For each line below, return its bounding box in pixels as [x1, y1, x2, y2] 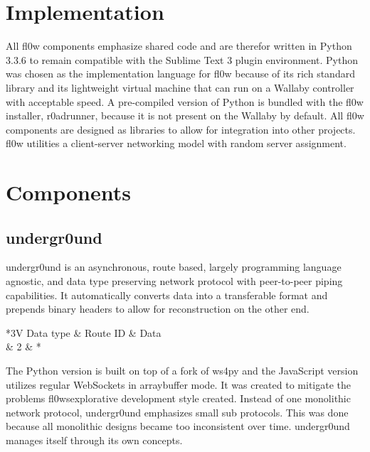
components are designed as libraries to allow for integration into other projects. [6, 122, 356, 136]
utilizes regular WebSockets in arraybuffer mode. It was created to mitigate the [6, 377, 351, 392]
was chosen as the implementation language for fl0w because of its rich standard [6, 66, 355, 81]
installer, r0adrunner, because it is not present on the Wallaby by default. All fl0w [6, 108, 364, 123]
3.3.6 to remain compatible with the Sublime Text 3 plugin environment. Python [6, 52, 358, 67]
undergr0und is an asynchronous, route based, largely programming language [6, 259, 342, 274]
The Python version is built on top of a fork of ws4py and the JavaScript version [6, 363, 359, 378]
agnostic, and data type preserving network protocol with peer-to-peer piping [6, 274, 343, 289]
